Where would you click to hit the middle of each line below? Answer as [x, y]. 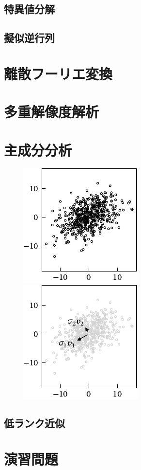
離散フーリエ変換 [58, 73]
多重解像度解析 [52, 112]
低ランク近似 [34, 423]
